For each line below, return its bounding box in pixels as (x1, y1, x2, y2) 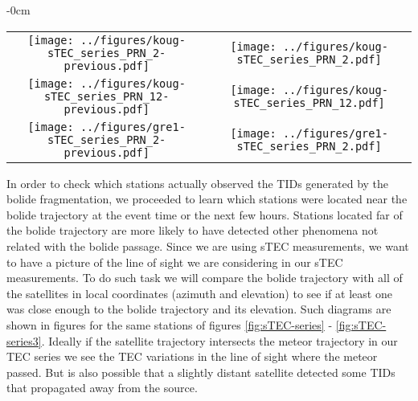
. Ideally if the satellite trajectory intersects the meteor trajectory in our (41, 332, 398, 349)
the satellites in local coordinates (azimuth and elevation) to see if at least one (6, 284, 392, 301)
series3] (6, 332, 42, 349)
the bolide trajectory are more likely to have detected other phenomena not (6, 222, 379, 239)
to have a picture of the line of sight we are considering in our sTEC (6, 253, 343, 270)
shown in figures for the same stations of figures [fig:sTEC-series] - (6, 316, 333, 333)
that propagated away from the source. (6, 379, 198, 396)
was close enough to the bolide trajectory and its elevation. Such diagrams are (6, 301, 391, 317)
